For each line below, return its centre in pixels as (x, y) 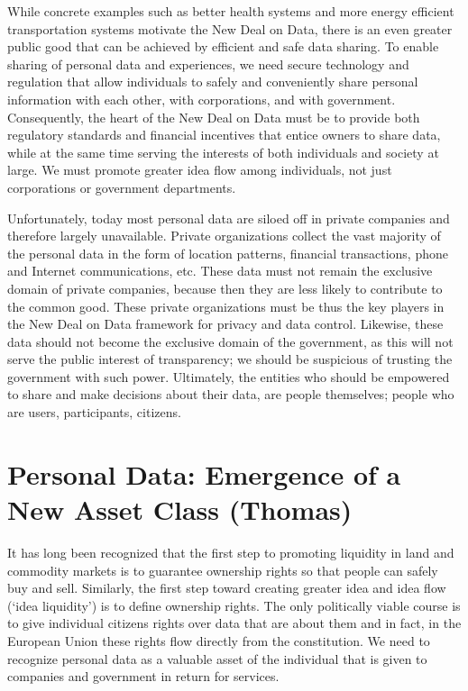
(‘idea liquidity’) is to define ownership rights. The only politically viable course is (234, 605)
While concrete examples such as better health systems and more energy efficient (231, 11)
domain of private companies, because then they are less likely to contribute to (225, 288)
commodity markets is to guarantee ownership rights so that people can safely (223, 570)
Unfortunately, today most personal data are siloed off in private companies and (229, 218)
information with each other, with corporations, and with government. (202, 99)
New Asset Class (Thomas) (180, 509)
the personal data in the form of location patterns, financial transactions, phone (228, 253)
